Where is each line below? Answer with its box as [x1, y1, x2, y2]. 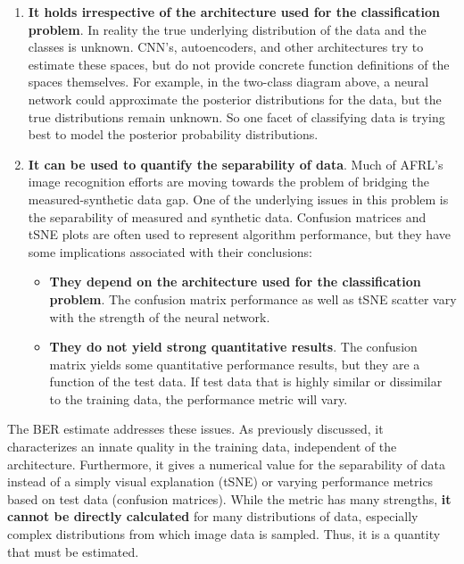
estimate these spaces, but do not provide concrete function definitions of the [28, 54, 450, 73]
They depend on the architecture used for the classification [49, 272, 421, 291]
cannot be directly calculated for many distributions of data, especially [7, 507, 418, 526]
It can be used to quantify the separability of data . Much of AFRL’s [28, 154, 443, 173]
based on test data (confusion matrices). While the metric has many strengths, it [7, 489, 452, 508]
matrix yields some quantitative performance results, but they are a [49, 354, 420, 373]
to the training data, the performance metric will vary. [49, 389, 348, 408]
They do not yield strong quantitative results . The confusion [49, 337, 418, 356]
